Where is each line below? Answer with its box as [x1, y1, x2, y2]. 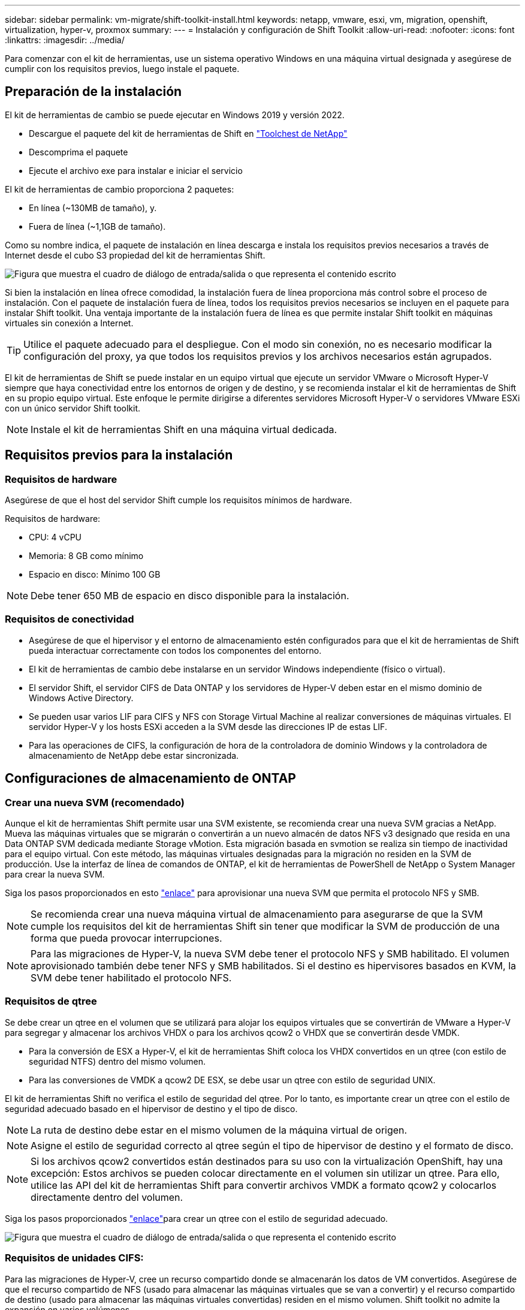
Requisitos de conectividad [5, 613, 134, 626]
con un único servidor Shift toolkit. [5, 402, 141, 413]
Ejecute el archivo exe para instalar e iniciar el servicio [29, 165, 243, 176]
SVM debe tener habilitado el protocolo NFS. [31, 972, 232, 984]
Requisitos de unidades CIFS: [5, 1252, 144, 1264]
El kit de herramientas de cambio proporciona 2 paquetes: [5, 184, 234, 194]
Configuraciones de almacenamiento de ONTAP [5, 771, 296, 786]
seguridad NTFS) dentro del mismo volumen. [29, 1056, 206, 1066]
